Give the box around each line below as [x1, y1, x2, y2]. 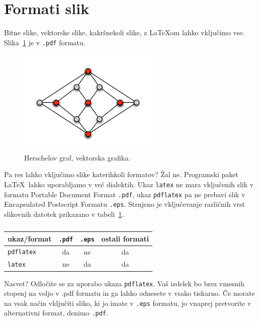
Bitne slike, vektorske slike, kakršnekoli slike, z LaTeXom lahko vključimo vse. [4, 27, 245, 38]
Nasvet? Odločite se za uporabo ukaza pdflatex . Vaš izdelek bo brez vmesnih [4, 278, 245, 288]
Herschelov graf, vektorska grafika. [24, 152, 131, 163]
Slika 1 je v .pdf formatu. [4, 37, 85, 47]
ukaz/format [8, 233, 52, 244]
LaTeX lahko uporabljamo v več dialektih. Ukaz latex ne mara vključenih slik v [4, 179, 254, 190]
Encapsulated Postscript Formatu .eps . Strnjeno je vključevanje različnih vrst [4, 199, 245, 209]
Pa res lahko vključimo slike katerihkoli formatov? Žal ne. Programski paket [4, 169, 238, 180]
